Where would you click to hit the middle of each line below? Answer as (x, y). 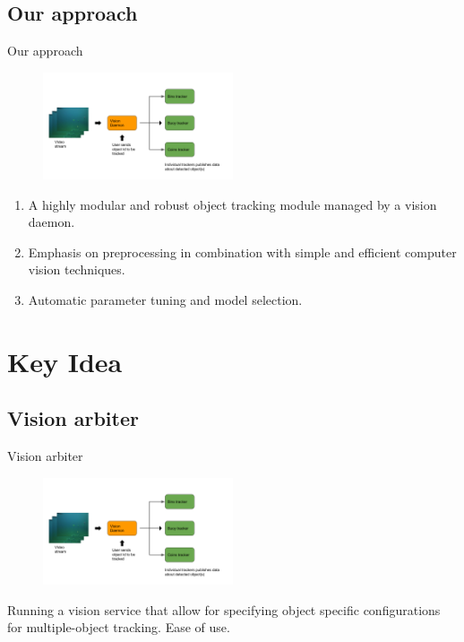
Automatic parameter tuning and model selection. (165, 300)
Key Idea (65, 361)
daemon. (52, 222)
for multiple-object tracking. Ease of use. (119, 627)
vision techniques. (77, 269)
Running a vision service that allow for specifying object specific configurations (224, 609)
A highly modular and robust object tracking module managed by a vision (232, 204)
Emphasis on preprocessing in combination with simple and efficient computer (242, 252)
